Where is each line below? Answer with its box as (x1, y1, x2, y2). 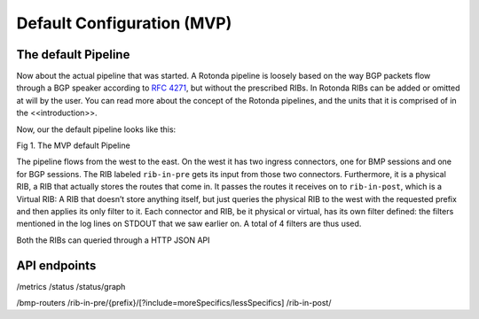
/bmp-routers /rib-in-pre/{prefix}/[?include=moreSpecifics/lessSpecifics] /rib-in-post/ (16, 298, 332, 308)
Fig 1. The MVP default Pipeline (16, 140, 130, 151)
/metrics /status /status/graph (16, 281, 126, 292)
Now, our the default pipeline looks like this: (16, 124, 177, 135)
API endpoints (16, 258, 97, 273)
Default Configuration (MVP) (16, 13, 232, 33)
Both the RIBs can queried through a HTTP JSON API (16, 235, 210, 245)
